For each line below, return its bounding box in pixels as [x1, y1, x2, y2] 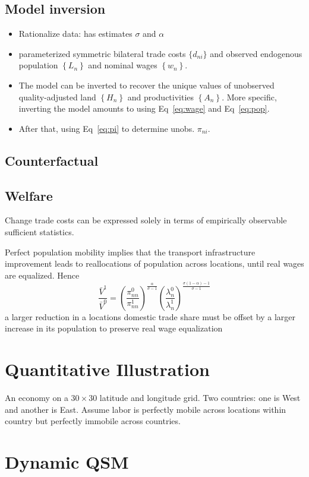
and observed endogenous [210, 47, 302, 59]
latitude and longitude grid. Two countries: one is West [99, 391, 301, 404]
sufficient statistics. [5, 225, 74, 238]
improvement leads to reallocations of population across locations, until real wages [5, 257, 304, 270]
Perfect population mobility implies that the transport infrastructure [5, 245, 256, 258]
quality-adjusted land [18, 90, 96, 103]
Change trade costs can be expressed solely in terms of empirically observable [5, 214, 287, 226]
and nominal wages [88, 59, 157, 71]
